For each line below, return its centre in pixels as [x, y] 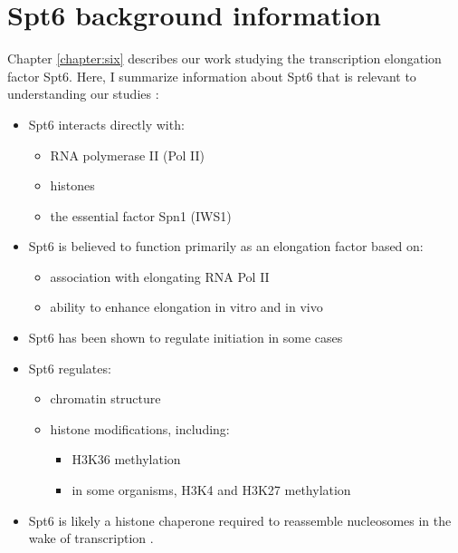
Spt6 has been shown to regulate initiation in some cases [186, 338]
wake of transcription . [91, 538]
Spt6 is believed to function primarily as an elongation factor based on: [226, 246]
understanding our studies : [83, 94]
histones [72, 185]
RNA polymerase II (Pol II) [128, 155]
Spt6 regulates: [70, 368]
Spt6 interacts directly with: [106, 124]
